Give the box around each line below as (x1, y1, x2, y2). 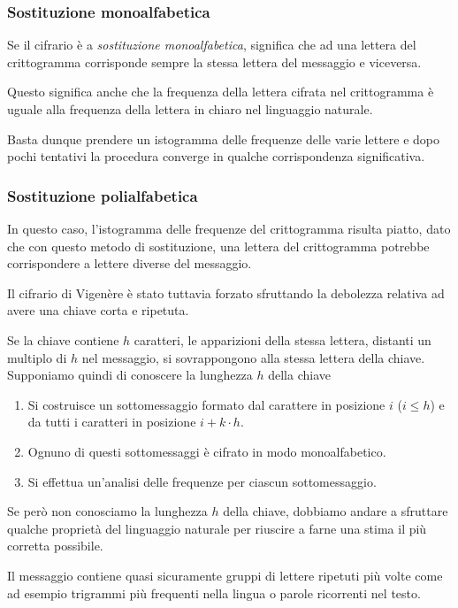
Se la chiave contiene (7, 330, 119, 349)
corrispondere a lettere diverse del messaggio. (7, 254, 252, 273)
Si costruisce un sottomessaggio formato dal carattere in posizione (27, 395, 385, 413)
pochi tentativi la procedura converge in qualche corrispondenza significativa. (7, 147, 425, 165)
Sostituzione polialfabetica (7, 184, 198, 206)
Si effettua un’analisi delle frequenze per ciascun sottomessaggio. (27, 472, 377, 490)
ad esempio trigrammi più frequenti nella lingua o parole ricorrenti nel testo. (7, 583, 421, 602)
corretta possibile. (7, 536, 103, 555)
